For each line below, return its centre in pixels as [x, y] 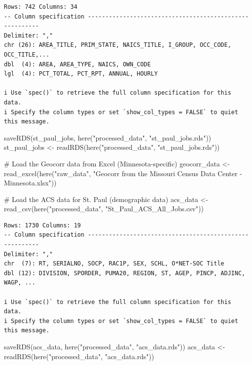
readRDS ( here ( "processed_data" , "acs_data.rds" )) [79, 356]
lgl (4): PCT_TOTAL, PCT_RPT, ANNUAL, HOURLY [81, 74]
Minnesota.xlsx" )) [30, 183]
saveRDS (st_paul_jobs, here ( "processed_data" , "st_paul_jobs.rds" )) [108, 137]
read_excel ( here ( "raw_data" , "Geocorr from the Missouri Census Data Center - [123, 173]
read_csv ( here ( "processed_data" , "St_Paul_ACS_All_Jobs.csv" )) [104, 209]
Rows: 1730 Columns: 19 [42, 225]
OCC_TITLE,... [27, 54]
